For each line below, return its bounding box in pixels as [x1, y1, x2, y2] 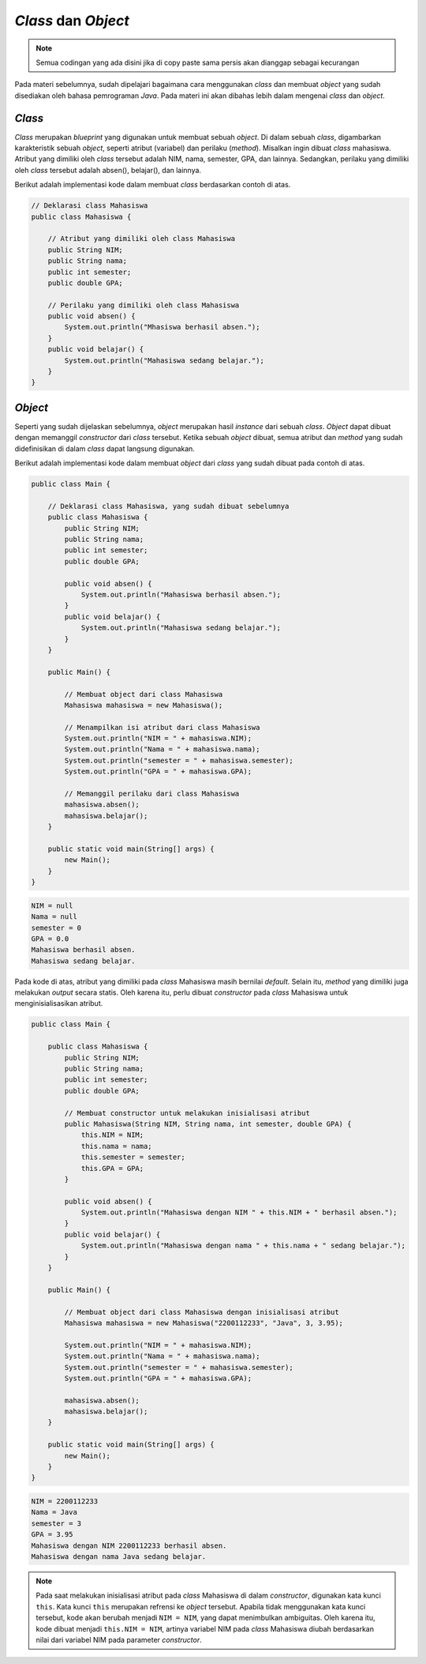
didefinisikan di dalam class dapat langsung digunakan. [14, 443, 195, 454]
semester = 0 [31, 923, 82, 932]
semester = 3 [31, 1519, 82, 1528]
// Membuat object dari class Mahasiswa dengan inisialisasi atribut [64, 1308, 339, 1316]
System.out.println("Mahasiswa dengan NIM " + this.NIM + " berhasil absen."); [80, 1208, 398, 1217]
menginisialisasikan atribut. [14, 999, 103, 1008]
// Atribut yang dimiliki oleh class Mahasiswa [47, 234, 236, 243]
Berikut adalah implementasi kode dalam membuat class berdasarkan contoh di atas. [14, 180, 291, 190]
